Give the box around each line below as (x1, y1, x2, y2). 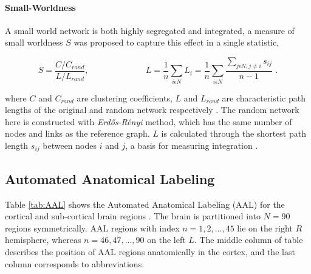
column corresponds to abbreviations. (5, 257, 145, 270)
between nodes (43, 139, 97, 151)
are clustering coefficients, (77, 91, 173, 104)
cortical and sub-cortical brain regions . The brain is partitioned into (5, 210, 261, 222)
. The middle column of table (194, 233, 303, 246)
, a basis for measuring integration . (125, 139, 258, 151)
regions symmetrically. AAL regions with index (5, 221, 180, 234)
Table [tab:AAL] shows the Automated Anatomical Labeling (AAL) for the (5, 197, 285, 210)
